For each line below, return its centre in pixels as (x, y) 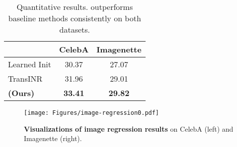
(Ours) (21, 93)
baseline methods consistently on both (75, 18)
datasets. (75, 29)
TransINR (25, 78)
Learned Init (30, 64)
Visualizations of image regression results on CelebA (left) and (129, 128)
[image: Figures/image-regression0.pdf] (92, 113)
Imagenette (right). (53, 138)
